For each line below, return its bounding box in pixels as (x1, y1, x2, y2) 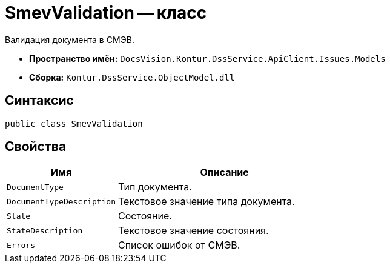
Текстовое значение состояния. (118, 224, 269, 237)
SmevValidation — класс (5, 2, 207, 23)
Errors (7, 240, 35, 250)
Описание (200, 166, 249, 179)
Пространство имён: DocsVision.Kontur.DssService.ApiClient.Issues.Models (29, 53, 386, 64)
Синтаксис (5, 93, 74, 109)
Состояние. (118, 210, 172, 223)
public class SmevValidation (5, 118, 143, 129)
